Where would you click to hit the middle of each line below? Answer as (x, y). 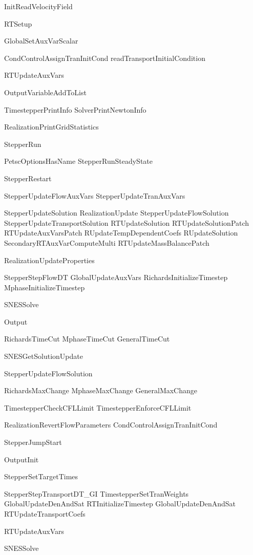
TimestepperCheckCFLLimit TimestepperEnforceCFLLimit (98, 407)
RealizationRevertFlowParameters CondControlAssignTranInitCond (111, 425)
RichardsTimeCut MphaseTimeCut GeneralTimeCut (87, 339)
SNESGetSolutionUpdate (44, 356)
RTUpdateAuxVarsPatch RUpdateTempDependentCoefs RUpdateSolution (121, 233)
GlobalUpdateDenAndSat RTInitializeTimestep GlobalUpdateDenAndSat (120, 504)
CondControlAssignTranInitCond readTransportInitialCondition (105, 58)
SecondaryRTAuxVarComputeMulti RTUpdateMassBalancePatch (107, 242)
